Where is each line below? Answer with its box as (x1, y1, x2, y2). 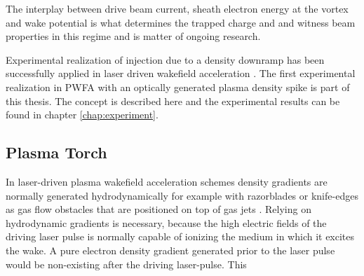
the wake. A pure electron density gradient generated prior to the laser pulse (6, 242, 335, 257)
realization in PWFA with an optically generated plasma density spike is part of (6, 79, 350, 94)
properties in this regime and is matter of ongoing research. (6, 29, 261, 43)
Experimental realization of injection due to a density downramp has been (6, 52, 325, 67)
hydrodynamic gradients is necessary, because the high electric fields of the (6, 215, 327, 230)
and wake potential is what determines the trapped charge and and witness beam (6, 15, 356, 29)
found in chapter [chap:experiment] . (6, 107, 159, 122)
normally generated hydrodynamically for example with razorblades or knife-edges (6, 188, 358, 202)
